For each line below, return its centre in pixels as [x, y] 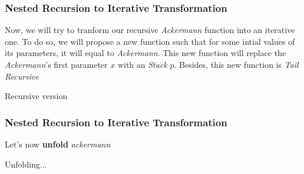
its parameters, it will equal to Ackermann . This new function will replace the [146, 53]
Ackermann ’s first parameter [56, 64]
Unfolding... [26, 164]
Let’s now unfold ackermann [58, 144]
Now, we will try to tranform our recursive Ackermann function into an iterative [150, 30]
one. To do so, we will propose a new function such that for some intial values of [150, 41]
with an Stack [142, 64]
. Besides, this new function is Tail [236, 64]
